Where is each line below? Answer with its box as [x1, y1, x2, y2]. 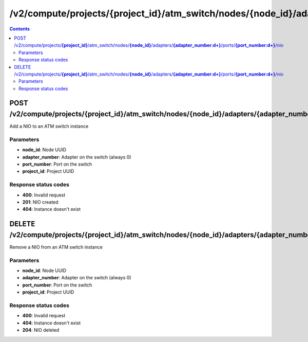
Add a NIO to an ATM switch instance [9, 123, 89, 130]
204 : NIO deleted [22, 327, 60, 333]
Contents [9, 26, 30, 32]
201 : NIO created [22, 199, 59, 205]
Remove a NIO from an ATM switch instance [9, 244, 103, 250]
